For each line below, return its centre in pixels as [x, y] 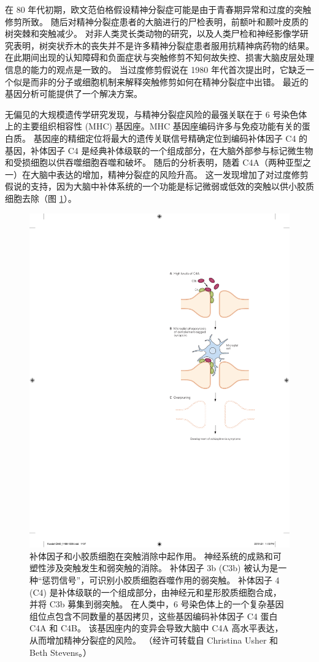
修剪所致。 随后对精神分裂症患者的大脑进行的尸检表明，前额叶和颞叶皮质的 [157, 21]
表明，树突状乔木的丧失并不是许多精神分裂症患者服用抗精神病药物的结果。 [163, 45]
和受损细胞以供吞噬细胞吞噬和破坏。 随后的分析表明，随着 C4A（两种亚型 [154, 162]
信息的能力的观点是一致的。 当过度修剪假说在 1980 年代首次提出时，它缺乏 [155, 69]
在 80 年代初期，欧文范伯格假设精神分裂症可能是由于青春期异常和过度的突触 [158, 9]
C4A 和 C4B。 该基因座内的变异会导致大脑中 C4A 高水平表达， [156, 628]
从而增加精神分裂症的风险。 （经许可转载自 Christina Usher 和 [154, 640]
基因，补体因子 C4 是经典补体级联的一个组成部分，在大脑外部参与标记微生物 [159, 150]
